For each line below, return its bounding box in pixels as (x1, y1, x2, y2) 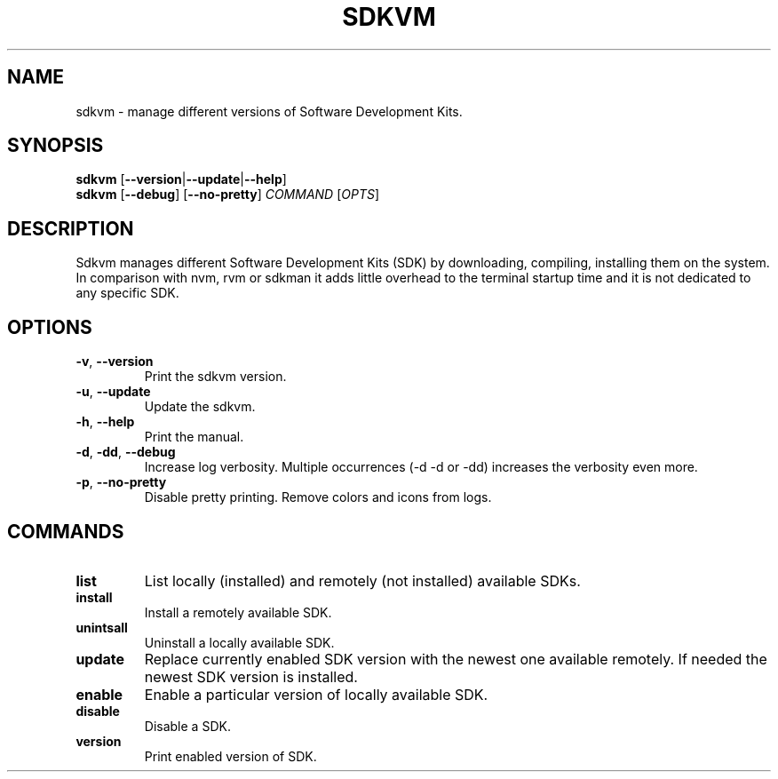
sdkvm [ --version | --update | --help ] (75, 171, 287, 187)
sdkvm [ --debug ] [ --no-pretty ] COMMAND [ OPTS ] (75, 187, 380, 203)
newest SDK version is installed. (144, 667, 358, 686)
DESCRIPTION (7, 217, 134, 240)
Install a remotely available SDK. (144, 604, 332, 620)
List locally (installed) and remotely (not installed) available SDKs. (144, 571, 581, 590)
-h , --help (75, 414, 135, 430)
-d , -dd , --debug (75, 444, 176, 460)
